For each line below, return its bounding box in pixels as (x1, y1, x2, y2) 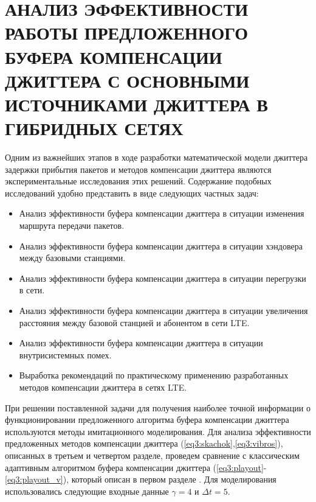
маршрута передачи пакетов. (19, 219, 125, 232)
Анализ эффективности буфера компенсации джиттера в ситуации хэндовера (19, 239, 303, 252)
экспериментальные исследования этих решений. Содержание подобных (5, 175, 272, 187)
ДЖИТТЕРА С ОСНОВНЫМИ (5, 68, 250, 92)
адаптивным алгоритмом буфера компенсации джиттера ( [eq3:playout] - (5, 461, 267, 473)
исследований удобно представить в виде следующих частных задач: (5, 186, 259, 199)
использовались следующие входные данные (5, 484, 169, 497)
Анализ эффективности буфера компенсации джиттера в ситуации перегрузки (19, 271, 306, 284)
